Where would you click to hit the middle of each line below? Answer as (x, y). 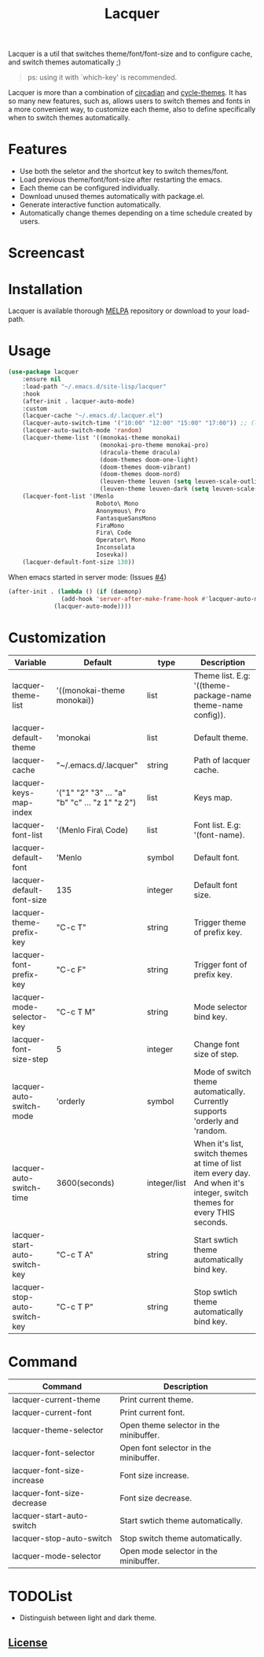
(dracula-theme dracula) (140, 452)
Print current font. (152, 1412)
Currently (211, 1102)
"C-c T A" (75, 1255)
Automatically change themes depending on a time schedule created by (136, 213)
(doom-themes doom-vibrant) (145, 467)
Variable (31, 663)
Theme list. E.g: (222, 676)
